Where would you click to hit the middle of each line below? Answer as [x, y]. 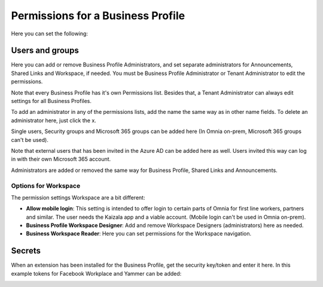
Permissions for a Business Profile [98, 16]
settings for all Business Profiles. [51, 101]
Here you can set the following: [49, 34]
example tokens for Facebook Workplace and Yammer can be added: [96, 273]
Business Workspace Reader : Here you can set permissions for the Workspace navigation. [138, 234]
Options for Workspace [46, 186]
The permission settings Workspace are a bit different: [78, 197]
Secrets [26, 251]
